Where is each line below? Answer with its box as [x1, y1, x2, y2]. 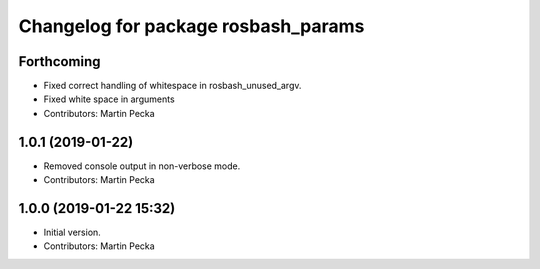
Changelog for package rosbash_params [18, 15, 365, 37]
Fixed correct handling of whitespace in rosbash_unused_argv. [43, 80, 302, 92]
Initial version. [43, 226, 102, 239]
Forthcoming [18, 53, 101, 70]
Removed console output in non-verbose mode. [43, 160, 241, 172]
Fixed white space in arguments [43, 93, 175, 105]
